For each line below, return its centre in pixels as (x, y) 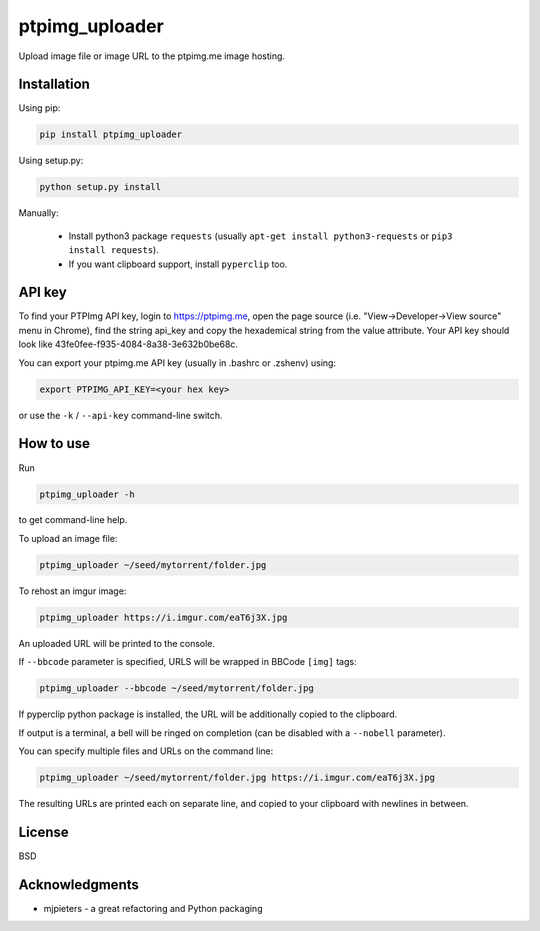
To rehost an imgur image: (72, 591)
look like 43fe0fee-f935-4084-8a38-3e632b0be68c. (128, 344)
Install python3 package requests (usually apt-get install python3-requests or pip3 (260, 236)
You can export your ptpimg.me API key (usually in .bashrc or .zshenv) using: (177, 362)
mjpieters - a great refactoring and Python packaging (153, 908)
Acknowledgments (79, 884)
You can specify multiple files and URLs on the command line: (146, 751)
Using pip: (39, 108)
